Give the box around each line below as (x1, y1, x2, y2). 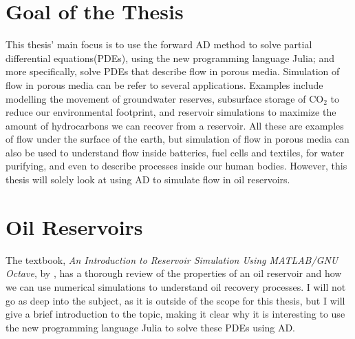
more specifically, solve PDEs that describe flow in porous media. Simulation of (6, 64, 340, 79)
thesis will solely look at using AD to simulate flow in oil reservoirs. (6, 172, 290, 187)
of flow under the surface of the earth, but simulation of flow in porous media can (6, 132, 349, 146)
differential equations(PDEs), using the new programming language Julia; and (6, 50, 334, 65)
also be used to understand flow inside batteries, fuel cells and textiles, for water (6, 145, 345, 159)
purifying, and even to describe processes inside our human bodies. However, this (6, 158, 347, 173)
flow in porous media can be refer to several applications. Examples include (6, 77, 323, 92)
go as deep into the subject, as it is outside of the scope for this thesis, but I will (6, 293, 345, 307)
